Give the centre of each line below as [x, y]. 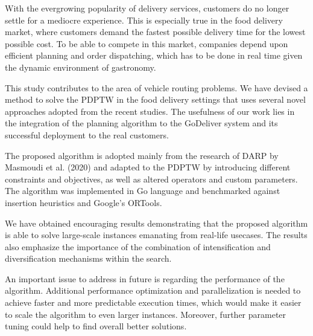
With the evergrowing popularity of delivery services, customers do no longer [147, 8]
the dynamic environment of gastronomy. [81, 67]
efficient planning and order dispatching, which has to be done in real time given [154, 55]
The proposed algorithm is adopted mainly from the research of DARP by [142, 155]
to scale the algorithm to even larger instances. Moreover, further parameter [146, 314]
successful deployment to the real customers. [87, 134]
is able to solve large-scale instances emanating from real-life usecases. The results [156, 235]
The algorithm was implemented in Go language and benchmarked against [143, 191]
